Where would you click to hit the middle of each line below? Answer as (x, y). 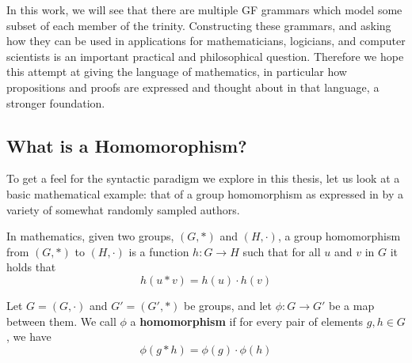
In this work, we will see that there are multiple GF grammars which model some (204, 9)
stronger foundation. (56, 102)
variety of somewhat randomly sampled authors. (123, 209)
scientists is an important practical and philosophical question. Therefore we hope (205, 56)
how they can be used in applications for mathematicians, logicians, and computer (206, 41)
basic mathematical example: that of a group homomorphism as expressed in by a (205, 193)
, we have (29, 337)
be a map (352, 305)
